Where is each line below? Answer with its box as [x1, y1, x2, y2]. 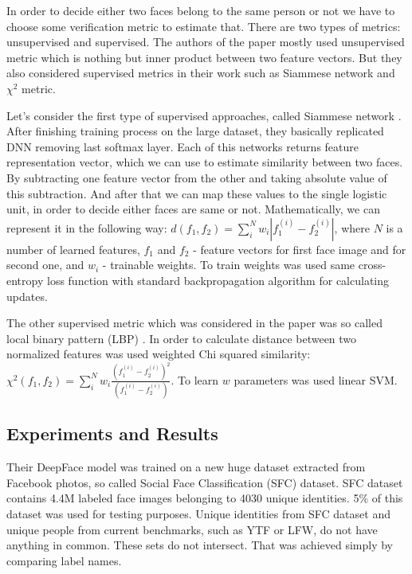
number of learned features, [6, 240, 140, 257]
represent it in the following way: [6, 219, 167, 236]
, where [334, 219, 370, 236]
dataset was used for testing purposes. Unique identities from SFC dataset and [6, 506, 390, 522]
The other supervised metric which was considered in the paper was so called [6, 314, 383, 331]
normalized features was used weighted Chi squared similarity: [6, 346, 311, 362]
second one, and [6, 256, 84, 273]
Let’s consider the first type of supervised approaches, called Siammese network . [6, 107, 402, 123]
